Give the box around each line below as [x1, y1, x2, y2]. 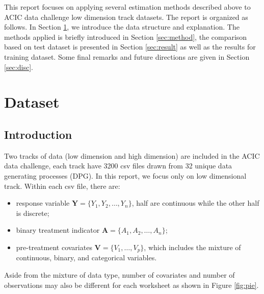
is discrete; [16, 207, 49, 218]
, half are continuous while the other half [131, 198, 259, 208]
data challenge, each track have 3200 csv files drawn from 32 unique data [4, 160, 232, 171]
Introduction [4, 126, 72, 142]
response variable [16, 198, 70, 208]
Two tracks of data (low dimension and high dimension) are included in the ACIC [4, 150, 260, 161]
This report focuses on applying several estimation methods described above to [4, 2, 251, 12]
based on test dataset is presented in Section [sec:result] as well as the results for [4, 41, 256, 52]
